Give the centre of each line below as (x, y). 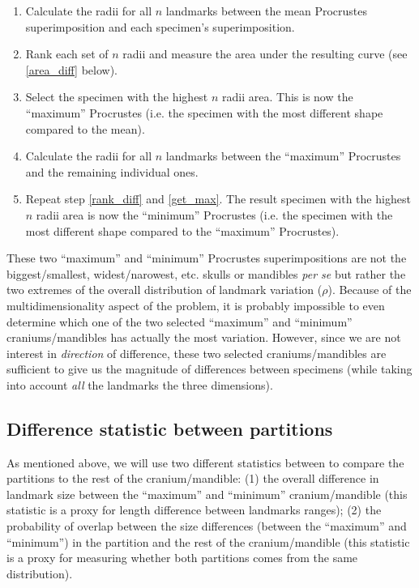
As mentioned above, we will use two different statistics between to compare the (205, 462)
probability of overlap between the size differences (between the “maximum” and (207, 526)
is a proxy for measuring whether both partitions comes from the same (182, 558)
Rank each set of (67, 54)
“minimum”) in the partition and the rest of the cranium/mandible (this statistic (208, 541)
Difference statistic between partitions (170, 428)
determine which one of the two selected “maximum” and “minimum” (180, 321)
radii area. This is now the (288, 97)
